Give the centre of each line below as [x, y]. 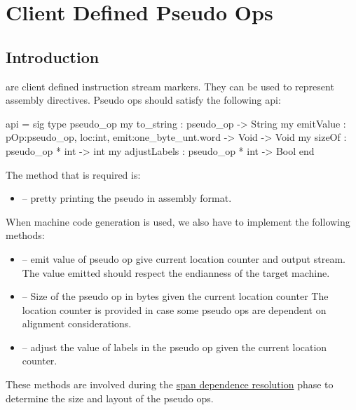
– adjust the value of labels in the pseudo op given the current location [174, 347]
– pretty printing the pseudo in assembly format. [127, 198]
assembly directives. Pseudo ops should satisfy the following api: [143, 100]
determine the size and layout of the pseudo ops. [110, 398]
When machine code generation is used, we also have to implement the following [178, 221]
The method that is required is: [73, 174]
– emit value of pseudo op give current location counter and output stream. [184, 258]
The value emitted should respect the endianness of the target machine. [176, 272]
